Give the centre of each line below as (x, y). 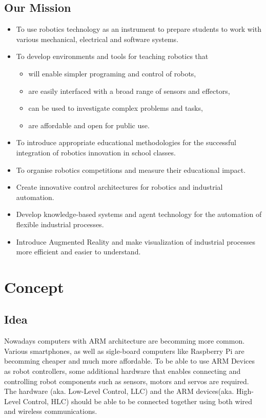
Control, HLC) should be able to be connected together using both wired (138, 401)
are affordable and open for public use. (89, 125)
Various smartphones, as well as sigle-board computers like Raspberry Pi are (124, 351)
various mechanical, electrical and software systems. (97, 39)
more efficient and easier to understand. (78, 252)
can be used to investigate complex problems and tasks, (116, 108)
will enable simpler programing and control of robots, (112, 73)
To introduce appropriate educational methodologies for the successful (126, 142)
